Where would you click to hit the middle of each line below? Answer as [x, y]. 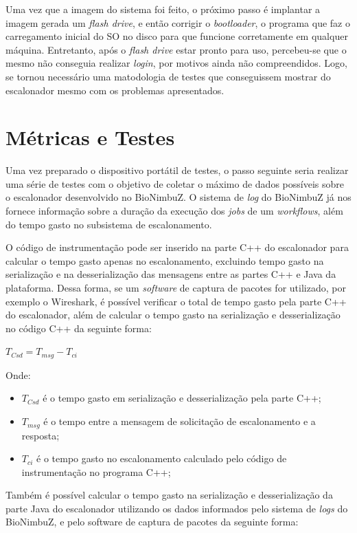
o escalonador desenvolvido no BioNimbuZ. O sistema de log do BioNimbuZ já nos [178, 197]
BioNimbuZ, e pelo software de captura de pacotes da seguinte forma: [152, 522]
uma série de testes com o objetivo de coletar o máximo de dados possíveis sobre [175, 183]
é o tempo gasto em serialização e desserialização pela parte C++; [182, 398]
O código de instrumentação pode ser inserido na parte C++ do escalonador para [177, 247]
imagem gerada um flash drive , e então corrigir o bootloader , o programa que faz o [178, 22]
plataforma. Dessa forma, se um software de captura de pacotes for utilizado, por [176, 288]
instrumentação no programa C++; [96, 471]
